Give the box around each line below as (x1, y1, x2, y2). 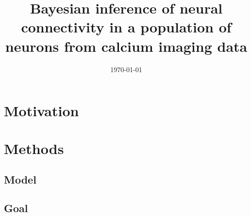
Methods (4, 139, 64, 158)
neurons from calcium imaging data (5, 36, 248, 56)
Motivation (4, 101, 79, 121)
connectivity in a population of (21, 17, 232, 37)
